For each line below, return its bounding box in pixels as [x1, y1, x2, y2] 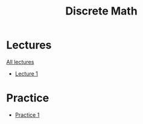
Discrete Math [65, 4, 138, 18]
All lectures [6, 58, 34, 65]
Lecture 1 [14, 70, 38, 77]
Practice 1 [14, 111, 40, 119]
